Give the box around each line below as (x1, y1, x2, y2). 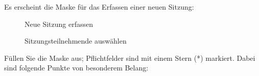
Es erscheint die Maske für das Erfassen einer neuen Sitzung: (4, 2, 194, 12)
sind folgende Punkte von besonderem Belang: (4, 62, 149, 73)
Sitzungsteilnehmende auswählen (25, 35, 127, 46)
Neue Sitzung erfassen (25, 18, 93, 29)
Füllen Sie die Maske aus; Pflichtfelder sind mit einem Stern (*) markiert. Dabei (4, 52, 255, 63)
